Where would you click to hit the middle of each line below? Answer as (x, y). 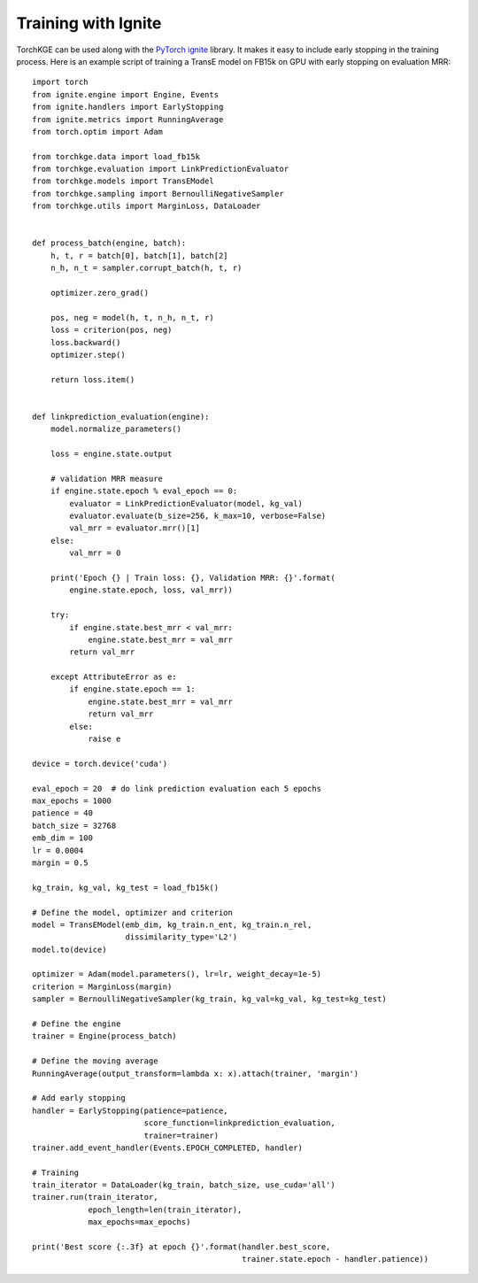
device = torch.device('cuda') (100, 763)
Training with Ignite (89, 23)
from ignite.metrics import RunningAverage (128, 119)
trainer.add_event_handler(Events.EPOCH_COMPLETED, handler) (167, 1148)
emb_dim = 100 (62, 838)
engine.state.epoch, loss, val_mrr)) (151, 590)
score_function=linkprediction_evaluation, (239, 1123)
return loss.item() (93, 379)
